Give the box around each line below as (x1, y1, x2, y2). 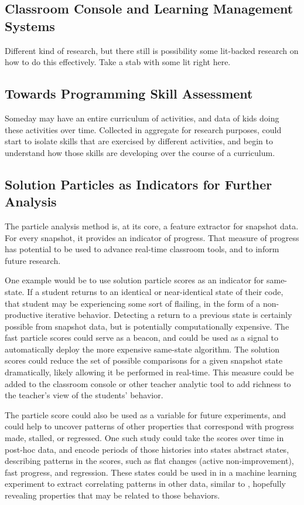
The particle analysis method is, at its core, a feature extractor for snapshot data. (5, 219, 299, 232)
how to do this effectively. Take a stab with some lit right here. (5, 56, 231, 68)
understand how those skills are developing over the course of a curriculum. (5, 146, 275, 158)
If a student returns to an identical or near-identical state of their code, (27, 285, 283, 297)
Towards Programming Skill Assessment (5, 84, 253, 103)
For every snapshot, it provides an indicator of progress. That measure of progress (5, 231, 299, 243)
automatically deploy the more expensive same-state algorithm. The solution (5, 343, 279, 355)
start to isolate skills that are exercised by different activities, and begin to (5, 135, 273, 147)
